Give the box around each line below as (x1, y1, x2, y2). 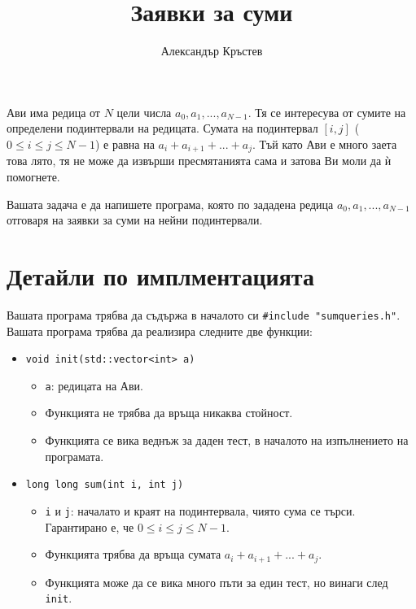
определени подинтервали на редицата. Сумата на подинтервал (7, 120, 318, 137)
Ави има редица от (7, 103, 100, 120)
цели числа (116, 103, 172, 120)
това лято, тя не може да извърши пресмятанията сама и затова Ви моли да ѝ (7, 152, 392, 169)
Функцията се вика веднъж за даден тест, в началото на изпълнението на (45, 432, 409, 449)
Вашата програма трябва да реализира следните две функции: (7, 322, 313, 339)
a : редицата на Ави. (45, 376, 143, 394)
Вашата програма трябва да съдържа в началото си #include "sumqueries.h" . (7, 306, 401, 323)
